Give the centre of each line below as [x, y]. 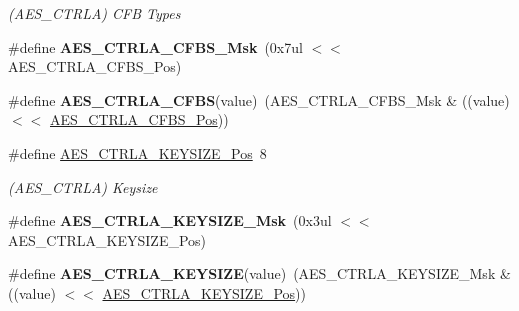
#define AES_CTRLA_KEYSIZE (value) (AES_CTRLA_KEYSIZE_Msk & [259, 273]
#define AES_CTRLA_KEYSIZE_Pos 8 [137, 152]
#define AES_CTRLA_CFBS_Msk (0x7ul [155, 46]
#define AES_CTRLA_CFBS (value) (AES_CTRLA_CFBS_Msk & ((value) [259, 99]
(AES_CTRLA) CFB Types [94, 13]
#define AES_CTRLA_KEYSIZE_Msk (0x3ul [170, 220]
